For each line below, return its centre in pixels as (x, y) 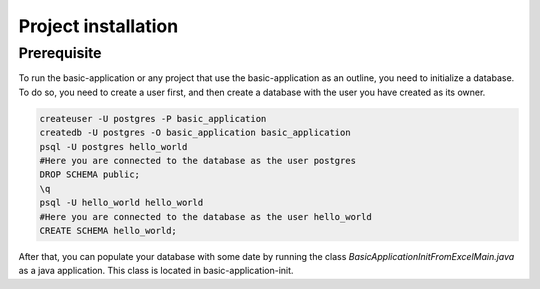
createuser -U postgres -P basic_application (153, 118)
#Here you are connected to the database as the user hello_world (205, 216)
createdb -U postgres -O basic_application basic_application (195, 133)
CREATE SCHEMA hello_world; (108, 230)
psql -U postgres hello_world (113, 146)
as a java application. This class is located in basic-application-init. (156, 271)
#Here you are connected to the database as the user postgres (198, 160)
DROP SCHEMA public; (89, 174)
